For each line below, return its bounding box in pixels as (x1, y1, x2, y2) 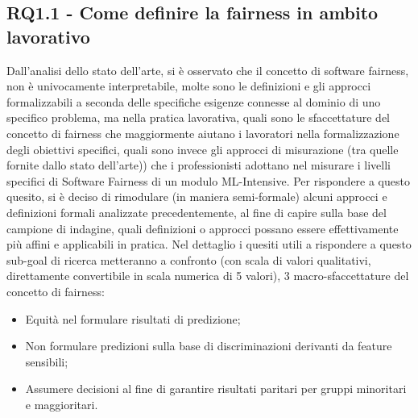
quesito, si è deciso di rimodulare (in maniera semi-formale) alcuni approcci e (6, 188, 387, 205)
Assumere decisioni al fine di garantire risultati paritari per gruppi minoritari (25, 380, 407, 397)
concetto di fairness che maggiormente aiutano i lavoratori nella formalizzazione (6, 124, 399, 141)
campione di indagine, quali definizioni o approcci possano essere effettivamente (6, 219, 399, 236)
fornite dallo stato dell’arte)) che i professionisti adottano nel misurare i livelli (6, 157, 391, 173)
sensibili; (25, 353, 68, 370)
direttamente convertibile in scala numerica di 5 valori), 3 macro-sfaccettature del (6, 267, 409, 284)
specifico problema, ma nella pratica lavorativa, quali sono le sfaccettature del (6, 109, 390, 126)
